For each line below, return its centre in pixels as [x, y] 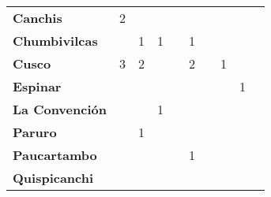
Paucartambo [55, 155]
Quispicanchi [53, 178]
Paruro [35, 132]
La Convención [60, 109]
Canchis [38, 18]
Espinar [37, 86]
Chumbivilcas [55, 41]
